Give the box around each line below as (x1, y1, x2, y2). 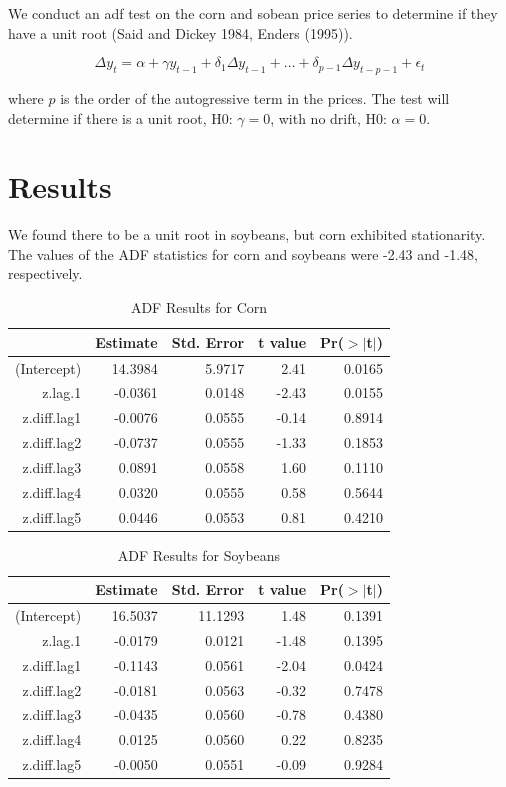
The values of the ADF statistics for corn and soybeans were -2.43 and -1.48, (8, 243, 478, 264)
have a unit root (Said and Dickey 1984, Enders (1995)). (8, 22, 353, 43)
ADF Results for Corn (130, 297, 268, 318)
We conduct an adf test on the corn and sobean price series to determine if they (8, 3, 498, 23)
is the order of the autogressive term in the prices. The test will (60, 87, 450, 108)
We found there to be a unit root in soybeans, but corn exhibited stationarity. (8, 224, 486, 245)
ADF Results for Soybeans (117, 544, 281, 565)
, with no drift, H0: (270, 107, 387, 128)
